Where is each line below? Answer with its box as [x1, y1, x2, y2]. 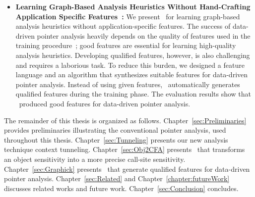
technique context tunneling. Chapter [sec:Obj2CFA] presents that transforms [4, 144, 245, 154]
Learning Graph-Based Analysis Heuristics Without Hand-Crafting [15, 1, 251, 11]
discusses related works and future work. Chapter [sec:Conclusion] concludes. [4, 183, 239, 193]
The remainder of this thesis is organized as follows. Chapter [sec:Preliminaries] [4, 115, 247, 125]
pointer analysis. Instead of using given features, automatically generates [15, 79, 240, 89]
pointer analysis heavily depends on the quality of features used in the [37, 30, 251, 41]
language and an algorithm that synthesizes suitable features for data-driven [15, 69, 248, 80]
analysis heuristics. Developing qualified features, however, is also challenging [15, 49, 250, 60]
